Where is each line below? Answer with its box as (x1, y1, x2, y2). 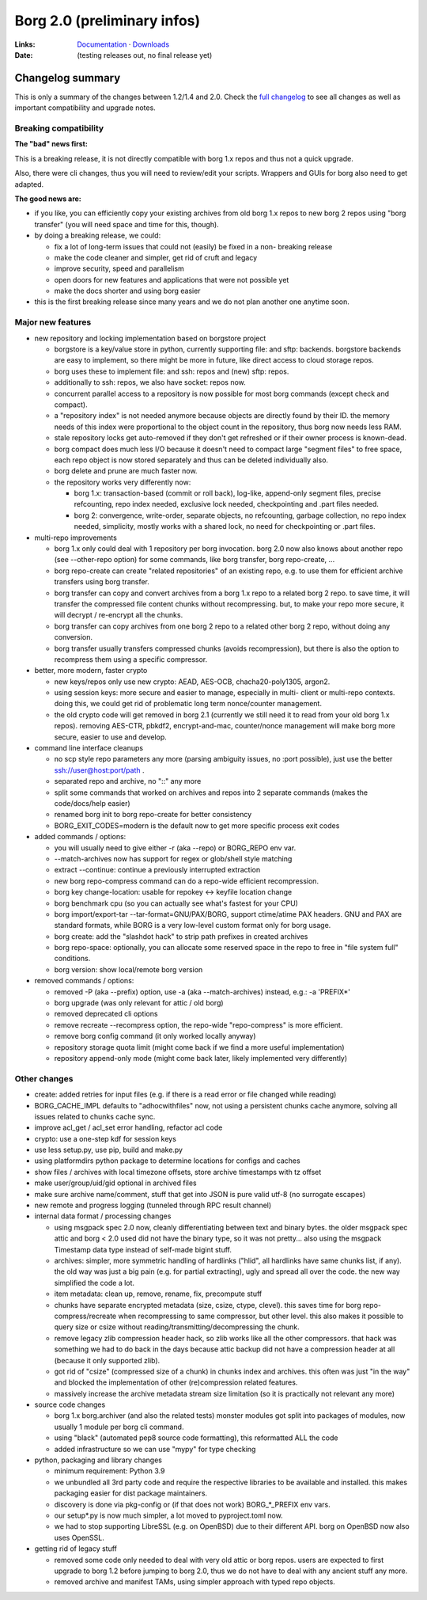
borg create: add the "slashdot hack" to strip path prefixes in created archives (54, 931, 308, 941)
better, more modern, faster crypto (34, 666, 148, 675)
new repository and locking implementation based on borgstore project (34, 333, 266, 343)
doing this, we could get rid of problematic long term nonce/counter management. (54, 699, 322, 709)
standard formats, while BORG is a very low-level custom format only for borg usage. (54, 921, 331, 930)
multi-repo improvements (34, 533, 118, 542)
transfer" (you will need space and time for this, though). (34, 219, 219, 229)
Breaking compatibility (14, 123, 104, 134)
